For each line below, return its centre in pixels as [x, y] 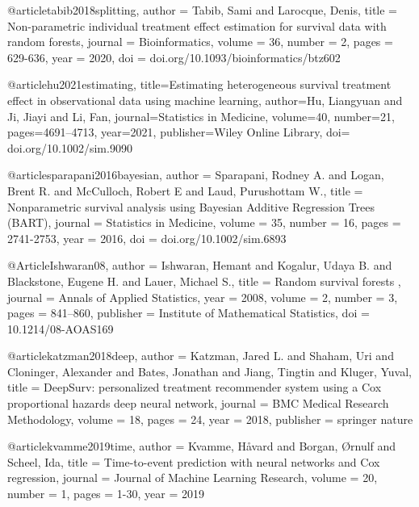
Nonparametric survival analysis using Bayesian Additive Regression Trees [191, 206]
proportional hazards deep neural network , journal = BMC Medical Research [198, 403]
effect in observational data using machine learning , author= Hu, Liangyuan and [205, 100]
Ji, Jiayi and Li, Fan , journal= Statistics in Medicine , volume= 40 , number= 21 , [201, 116]
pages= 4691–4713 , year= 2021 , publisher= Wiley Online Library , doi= [179, 132]
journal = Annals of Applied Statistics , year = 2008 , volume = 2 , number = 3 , [203, 297]
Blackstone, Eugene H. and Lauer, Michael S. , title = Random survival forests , [204, 281]
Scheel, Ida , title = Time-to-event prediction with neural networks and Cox [194, 461]
